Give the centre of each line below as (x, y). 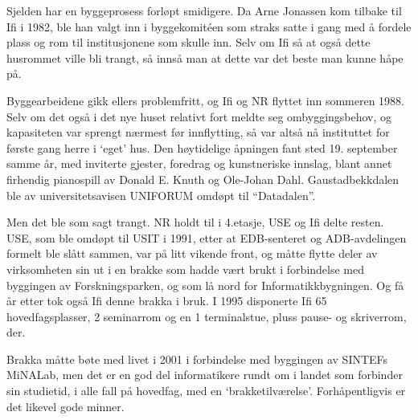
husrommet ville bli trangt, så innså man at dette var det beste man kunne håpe (205, 57)
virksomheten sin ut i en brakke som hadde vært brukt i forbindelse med (186, 269)
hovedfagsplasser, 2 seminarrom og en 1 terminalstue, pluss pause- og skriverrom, (207, 316)
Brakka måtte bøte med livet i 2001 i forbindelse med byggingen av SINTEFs (197, 359)
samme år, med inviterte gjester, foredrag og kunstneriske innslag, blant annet (199, 163)
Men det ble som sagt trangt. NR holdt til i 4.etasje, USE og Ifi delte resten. (195, 222)
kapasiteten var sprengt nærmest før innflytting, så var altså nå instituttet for (198, 132)
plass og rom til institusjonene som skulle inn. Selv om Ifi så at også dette (189, 42)
